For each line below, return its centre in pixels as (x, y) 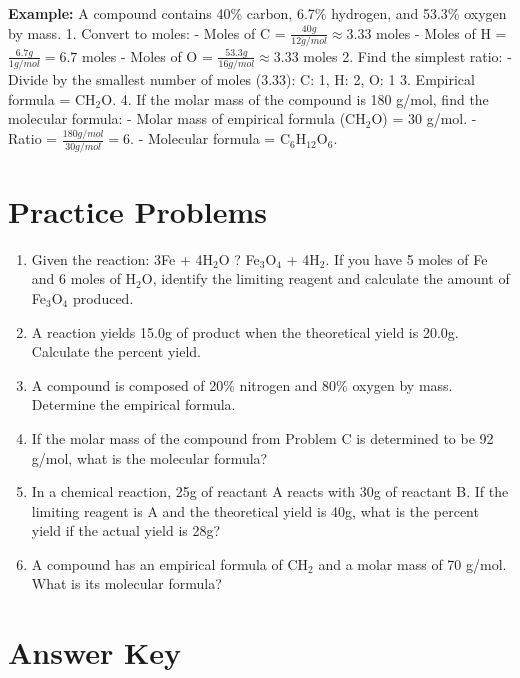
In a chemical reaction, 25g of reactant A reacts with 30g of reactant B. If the (270, 491)
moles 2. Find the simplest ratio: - (407, 55)
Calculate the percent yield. (116, 351)
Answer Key (95, 652)
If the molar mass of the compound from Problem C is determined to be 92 (262, 437)
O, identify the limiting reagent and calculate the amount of (325, 278)
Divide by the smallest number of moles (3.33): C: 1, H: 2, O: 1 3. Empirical (241, 79)
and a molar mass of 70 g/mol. (412, 563)
